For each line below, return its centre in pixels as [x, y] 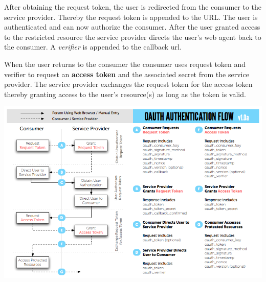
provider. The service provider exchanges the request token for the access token [128, 84]
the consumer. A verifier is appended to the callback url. [93, 47]
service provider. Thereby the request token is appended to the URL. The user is [131, 17]
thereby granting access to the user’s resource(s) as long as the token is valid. [125, 94]
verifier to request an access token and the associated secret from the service [127, 74]
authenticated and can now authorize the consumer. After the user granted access [132, 27]
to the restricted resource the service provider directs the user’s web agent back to [133, 37]
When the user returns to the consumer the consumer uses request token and [125, 64]
